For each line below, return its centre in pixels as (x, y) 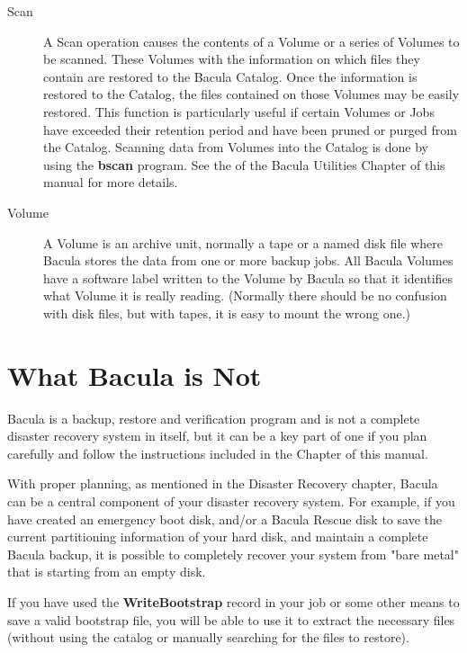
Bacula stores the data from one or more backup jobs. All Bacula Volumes (248, 260)
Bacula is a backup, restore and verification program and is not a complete (214, 418)
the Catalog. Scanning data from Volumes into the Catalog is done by (236, 147)
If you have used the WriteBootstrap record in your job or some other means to (233, 601)
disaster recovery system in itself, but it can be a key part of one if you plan (217, 436)
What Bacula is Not (135, 375)
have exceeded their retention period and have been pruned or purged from (250, 129)
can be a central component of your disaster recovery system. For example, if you (231, 501)
